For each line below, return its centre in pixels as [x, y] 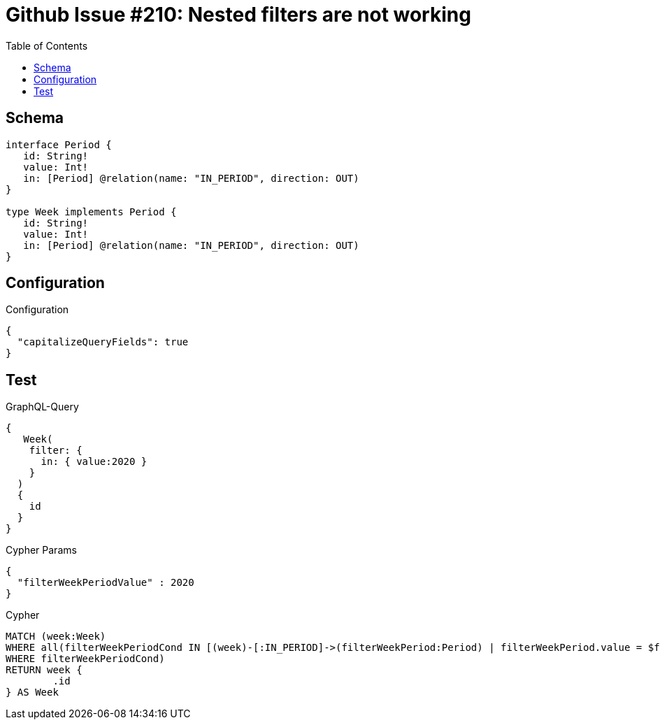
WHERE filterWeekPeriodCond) [85, 659]
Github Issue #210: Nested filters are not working [238, 15]
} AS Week [32, 692]
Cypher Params [41, 550]
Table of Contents [47, 45]
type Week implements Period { [91, 211]
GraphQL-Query [42, 407]
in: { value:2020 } [94, 462]
